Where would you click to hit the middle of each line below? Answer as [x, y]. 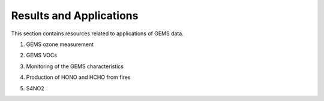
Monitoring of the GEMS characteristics [75, 66]
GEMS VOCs [41, 55]
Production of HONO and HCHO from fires [78, 77]
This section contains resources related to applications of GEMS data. [97, 33]
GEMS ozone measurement [60, 44]
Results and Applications [75, 16]
